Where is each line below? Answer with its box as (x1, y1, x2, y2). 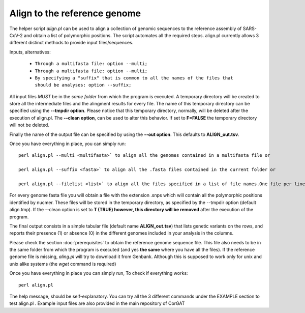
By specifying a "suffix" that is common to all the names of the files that (35, 75, 233, 81)
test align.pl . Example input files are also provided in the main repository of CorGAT (9, 300, 185, 306)
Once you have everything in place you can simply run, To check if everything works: (9, 270, 188, 276)
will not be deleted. (9, 122, 49, 128)
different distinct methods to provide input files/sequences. (9, 40, 134, 46)
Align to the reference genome (9, 8, 141, 19)
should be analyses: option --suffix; (35, 82, 132, 88)
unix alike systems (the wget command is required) (9, 261, 116, 267)
